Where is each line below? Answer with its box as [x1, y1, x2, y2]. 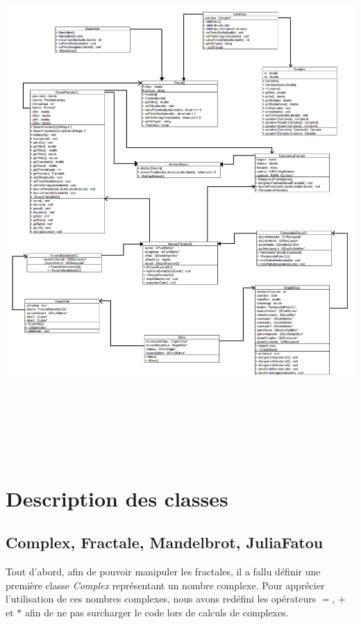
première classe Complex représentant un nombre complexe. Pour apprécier [6, 577, 325, 592]
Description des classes [6, 484, 228, 512]
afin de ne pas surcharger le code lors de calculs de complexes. [24, 605, 289, 619]
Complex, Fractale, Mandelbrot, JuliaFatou [6, 532, 324, 553]
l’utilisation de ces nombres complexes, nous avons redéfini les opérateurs [6, 591, 317, 606]
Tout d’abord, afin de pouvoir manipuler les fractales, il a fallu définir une [6, 564, 321, 579]
